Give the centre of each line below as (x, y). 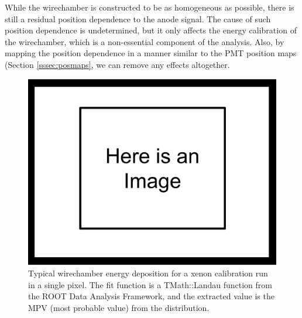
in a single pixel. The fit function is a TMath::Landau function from (150, 284)
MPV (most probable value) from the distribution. (119, 307)
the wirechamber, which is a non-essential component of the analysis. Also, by (145, 41)
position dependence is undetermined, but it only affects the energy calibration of (151, 30)
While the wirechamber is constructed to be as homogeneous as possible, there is (150, 7)
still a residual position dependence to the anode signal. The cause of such (138, 18)
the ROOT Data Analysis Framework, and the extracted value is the (151, 296)
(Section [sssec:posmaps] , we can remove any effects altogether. (117, 64)
